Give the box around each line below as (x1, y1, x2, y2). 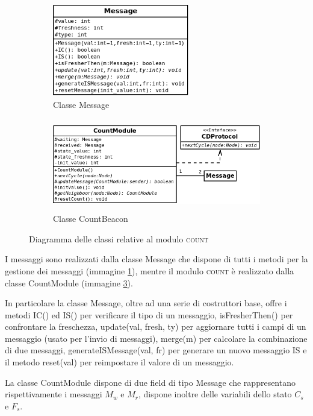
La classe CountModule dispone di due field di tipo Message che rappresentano (5, 376, 296, 388)
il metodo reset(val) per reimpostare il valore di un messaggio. (5, 356, 234, 368)
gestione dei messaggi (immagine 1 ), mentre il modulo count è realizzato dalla (5, 264, 294, 277)
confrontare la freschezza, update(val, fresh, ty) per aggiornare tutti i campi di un (5, 320, 306, 333)
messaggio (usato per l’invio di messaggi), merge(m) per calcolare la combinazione (5, 332, 308, 344)
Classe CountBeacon (53, 212, 128, 225)
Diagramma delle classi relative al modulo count (29, 232, 209, 245)
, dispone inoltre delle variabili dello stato (138, 388, 292, 400)
